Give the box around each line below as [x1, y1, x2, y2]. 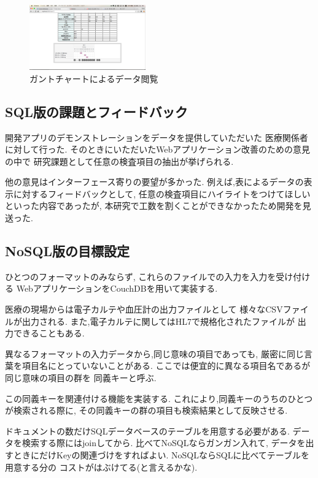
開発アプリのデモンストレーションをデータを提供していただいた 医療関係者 [5, 131, 308, 143]
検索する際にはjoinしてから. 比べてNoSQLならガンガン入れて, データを [21, 436, 306, 449]
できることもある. [13, 327, 85, 340]
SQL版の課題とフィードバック [5, 102, 188, 121]
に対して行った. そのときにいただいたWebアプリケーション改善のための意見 [5, 143, 311, 156]
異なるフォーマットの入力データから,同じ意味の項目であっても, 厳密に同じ [5, 347, 304, 360]
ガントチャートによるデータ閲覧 [29, 72, 158, 85]
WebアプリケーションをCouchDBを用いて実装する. [16, 282, 218, 295]
